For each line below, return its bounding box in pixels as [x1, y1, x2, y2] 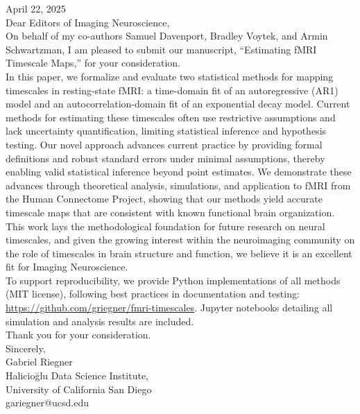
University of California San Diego [6, 381, 152, 396]
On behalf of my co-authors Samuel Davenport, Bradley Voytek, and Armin [6, 28, 328, 43]
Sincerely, [6, 340, 46, 355]
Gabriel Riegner [6, 354, 73, 369]
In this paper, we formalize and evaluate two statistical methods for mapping [6, 69, 334, 83]
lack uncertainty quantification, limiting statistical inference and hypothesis [6, 123, 327, 138]
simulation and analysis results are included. [6, 313, 194, 328]
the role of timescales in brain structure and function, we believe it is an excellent [6, 245, 352, 260]
